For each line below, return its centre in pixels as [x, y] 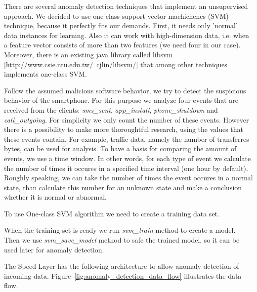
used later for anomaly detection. [54, 249]
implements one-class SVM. [45, 74]
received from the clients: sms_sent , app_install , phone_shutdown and [111, 109]
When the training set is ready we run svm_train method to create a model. [120, 230]
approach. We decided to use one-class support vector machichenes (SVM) [116, 16]
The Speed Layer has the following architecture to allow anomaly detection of [122, 266]
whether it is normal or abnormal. [55, 197]
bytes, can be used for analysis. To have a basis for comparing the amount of [120, 148]
